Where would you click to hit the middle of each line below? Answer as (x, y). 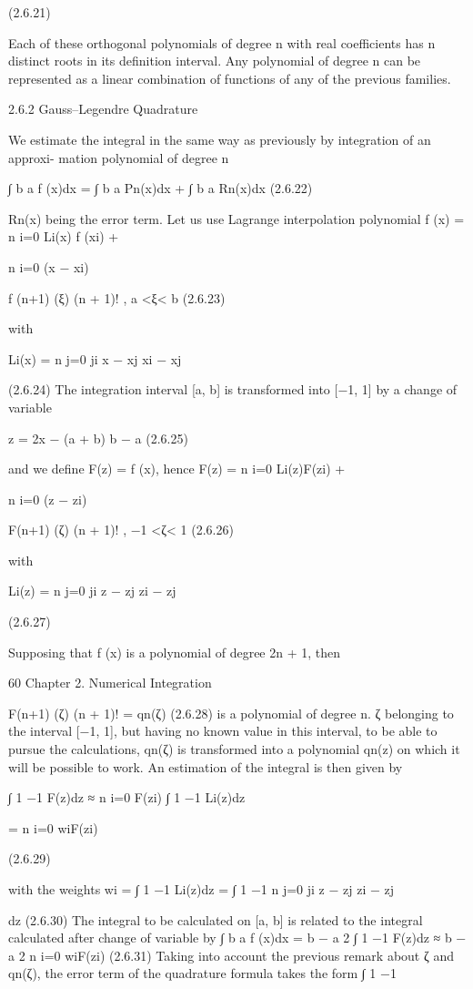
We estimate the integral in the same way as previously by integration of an (220, 139)
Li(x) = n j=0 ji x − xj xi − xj (95, 358)
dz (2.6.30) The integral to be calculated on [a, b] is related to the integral (216, 919)
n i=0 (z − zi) (48, 499)
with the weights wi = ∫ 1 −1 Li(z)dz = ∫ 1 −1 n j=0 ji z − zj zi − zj (201, 889)
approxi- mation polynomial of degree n (119, 157)
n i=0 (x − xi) (49, 266)
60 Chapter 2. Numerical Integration (110, 683)
